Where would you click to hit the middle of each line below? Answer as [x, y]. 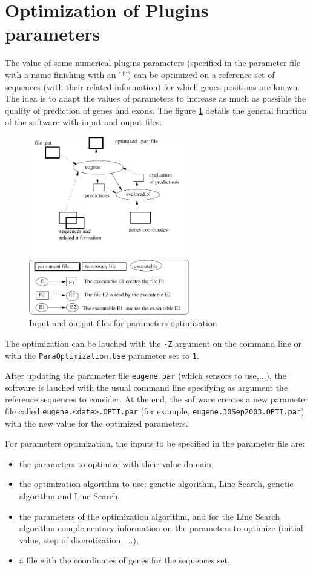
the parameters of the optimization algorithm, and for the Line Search [150, 516]
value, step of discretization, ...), [79, 539]
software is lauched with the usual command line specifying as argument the [147, 387]
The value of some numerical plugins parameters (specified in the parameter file [153, 63]
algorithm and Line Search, [70, 496]
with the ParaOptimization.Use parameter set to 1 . [102, 355]
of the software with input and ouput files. [84, 122]
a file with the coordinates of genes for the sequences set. [124, 560]
